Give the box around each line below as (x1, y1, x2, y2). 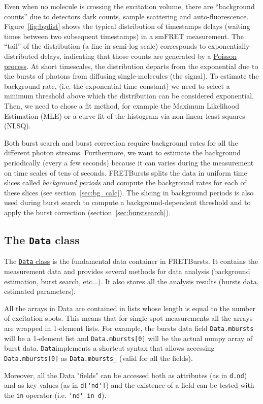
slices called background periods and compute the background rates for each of (4, 177, 246, 188)
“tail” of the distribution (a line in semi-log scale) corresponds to (4, 41, 206, 51)
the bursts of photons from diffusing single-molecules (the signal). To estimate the (4, 71, 259, 81)
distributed (4, 50, 39, 61)
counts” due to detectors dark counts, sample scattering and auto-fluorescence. (4, 11, 249, 21)
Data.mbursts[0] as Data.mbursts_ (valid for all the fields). (4, 352, 193, 363)
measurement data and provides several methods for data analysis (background (4, 265, 250, 276)
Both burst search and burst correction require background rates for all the (4, 137, 238, 148)
